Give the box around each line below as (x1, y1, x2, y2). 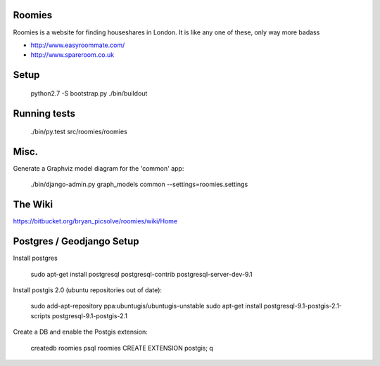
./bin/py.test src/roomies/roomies (30, 127, 128, 136)
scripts (30, 311, 51, 320)
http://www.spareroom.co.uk (30, 51, 115, 59)
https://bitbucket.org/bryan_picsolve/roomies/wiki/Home (13, 217, 178, 226)
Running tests (13, 107, 76, 119)
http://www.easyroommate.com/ (30, 41, 125, 49)
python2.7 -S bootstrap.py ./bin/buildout (30, 89, 148, 98)
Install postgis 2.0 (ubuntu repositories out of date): (13, 286, 162, 294)
